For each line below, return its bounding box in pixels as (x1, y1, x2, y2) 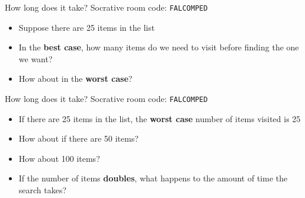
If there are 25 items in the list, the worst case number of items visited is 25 (18, 112, 301, 124)
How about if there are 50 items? (18, 132, 139, 145)
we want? (18, 52, 53, 65)
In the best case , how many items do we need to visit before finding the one (18, 41, 299, 53)
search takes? (18, 184, 67, 196)
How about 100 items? (18, 152, 100, 164)
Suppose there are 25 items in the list (18, 21, 155, 33)
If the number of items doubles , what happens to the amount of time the (18, 172, 288, 184)
